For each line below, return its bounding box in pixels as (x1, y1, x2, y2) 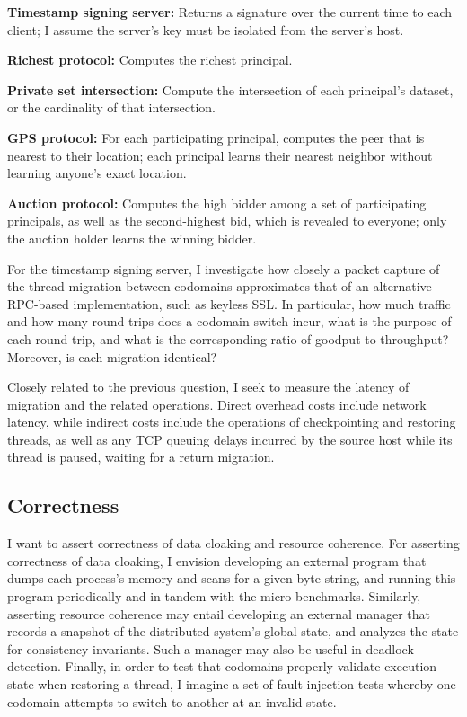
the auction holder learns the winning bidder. (7, 228, 257, 247)
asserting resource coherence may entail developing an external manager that (7, 604, 430, 623)
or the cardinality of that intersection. (7, 98, 216, 117)
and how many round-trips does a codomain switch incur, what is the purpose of (7, 312, 452, 331)
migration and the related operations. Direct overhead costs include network (7, 394, 427, 413)
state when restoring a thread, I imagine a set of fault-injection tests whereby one (7, 675, 456, 694)
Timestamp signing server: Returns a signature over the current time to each (7, 3, 453, 21)
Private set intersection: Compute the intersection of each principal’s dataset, (7, 80, 454, 99)
